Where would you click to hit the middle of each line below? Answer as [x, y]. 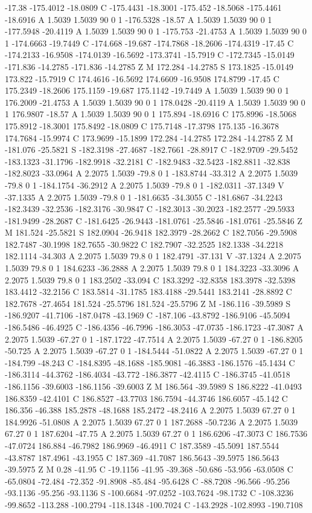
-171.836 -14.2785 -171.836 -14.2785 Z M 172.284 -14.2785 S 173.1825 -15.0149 [149, 66]
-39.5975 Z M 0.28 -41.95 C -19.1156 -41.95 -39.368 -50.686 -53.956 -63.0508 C [149, 469]
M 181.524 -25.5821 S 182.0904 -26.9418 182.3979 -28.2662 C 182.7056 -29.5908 [151, 232]
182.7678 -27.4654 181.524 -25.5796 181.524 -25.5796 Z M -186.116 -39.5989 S [148, 303]
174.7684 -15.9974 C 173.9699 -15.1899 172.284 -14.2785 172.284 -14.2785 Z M [149, 137]
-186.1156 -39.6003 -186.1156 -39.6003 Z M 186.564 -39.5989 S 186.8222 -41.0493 [153, 386]
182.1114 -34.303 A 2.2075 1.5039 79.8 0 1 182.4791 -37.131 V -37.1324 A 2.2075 [153, 256]
